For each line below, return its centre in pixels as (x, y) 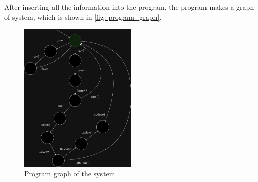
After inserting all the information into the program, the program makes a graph (129, 7)
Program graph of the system (70, 174)
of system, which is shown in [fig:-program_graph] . (83, 16)
